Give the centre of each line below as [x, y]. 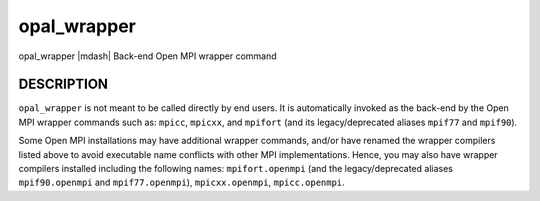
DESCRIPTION [63, 84]
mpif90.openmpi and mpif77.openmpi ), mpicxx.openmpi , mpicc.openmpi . [181, 182]
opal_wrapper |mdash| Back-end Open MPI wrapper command [147, 56]
